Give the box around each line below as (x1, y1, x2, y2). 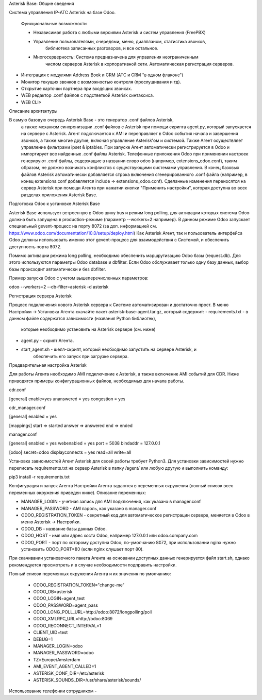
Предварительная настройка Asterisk (9, 362, 87, 368)
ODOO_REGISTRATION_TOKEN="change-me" (33, 582, 125, 588)
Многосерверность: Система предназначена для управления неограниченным (33, 54, 198, 60)
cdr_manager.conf (9, 405, 46, 410)
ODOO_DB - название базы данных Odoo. (21, 526, 107, 531)
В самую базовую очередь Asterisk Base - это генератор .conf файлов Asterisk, (9, 117, 174, 123)
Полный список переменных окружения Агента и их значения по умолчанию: (9, 571, 171, 577)
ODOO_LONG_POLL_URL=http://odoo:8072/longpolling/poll (33, 609, 152, 615)
